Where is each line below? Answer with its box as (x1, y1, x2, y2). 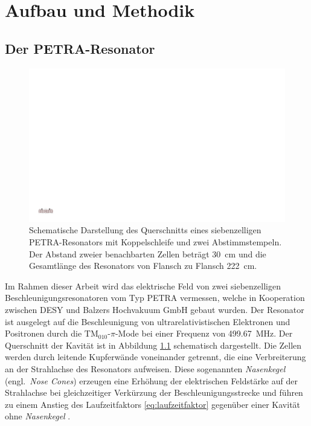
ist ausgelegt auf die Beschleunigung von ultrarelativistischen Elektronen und (5, 315, 290, 328)
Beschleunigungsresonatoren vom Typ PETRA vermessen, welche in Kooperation (5, 291, 305, 304)
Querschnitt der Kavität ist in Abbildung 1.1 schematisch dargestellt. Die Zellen (5, 338, 302, 351)
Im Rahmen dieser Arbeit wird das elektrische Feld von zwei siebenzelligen (5, 279, 281, 292)
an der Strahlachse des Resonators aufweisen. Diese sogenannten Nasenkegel (5, 362, 286, 375)
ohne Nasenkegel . (5, 410, 71, 422)
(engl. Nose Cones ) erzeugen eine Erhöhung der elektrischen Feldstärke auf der (5, 374, 298, 387)
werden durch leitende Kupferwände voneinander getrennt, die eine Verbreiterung (5, 350, 306, 363)
